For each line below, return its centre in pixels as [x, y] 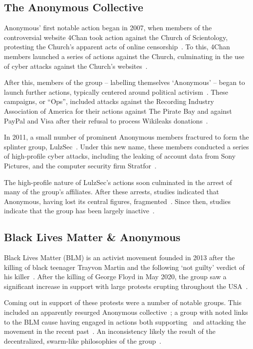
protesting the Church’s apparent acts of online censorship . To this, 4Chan [117, 47]
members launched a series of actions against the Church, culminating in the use [124, 56]
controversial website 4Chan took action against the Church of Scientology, [116, 37]
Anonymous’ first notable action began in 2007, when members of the [108, 28]
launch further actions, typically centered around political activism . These [116, 92]
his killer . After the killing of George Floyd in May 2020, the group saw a [115, 277]
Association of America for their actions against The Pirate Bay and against [118, 111]
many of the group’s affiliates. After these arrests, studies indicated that [112, 192]
